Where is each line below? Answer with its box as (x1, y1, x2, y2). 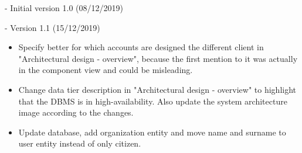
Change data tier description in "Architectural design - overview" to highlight (18, 83, 297, 95)
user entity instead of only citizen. (18, 137, 141, 149)
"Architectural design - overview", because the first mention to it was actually (18, 52, 298, 64)
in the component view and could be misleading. (18, 64, 193, 76)
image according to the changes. (18, 106, 134, 119)
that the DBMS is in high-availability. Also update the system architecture (18, 95, 287, 107)
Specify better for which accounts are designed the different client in (18, 41, 264, 53)
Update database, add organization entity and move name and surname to (18, 126, 286, 138)
